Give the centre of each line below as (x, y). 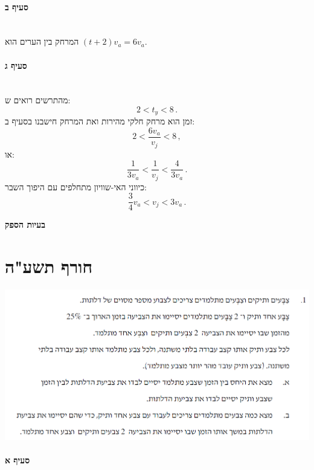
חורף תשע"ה (49, 266)
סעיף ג (16, 65)
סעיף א (18, 460)
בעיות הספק (25, 224)
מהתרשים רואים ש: (38, 100)
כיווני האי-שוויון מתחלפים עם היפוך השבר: (76, 186)
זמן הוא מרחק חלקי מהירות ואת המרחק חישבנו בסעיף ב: (100, 121)
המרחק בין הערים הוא (42, 41)
